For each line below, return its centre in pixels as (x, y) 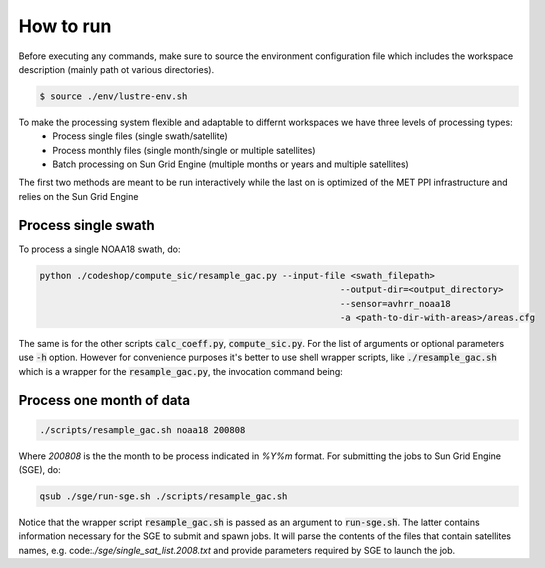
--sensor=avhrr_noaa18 (396, 303)
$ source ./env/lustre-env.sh (113, 96)
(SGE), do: (40, 470)
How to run (65, 26)
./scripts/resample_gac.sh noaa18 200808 (142, 429)
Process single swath (86, 225)
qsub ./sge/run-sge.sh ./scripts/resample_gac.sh (163, 496)
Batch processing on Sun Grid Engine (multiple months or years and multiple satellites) (230, 164)
